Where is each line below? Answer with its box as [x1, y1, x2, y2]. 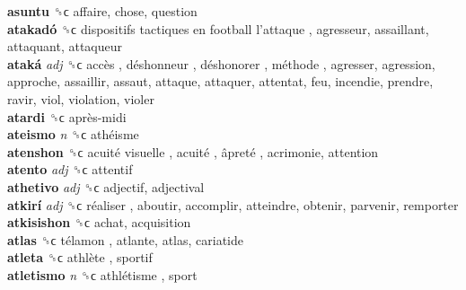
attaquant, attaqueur [7, 37, 123, 56]
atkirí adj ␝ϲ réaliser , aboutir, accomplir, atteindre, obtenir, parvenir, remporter [7, 195, 459, 214]
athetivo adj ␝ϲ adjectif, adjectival [7, 177, 205, 196]
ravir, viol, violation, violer [7, 89, 154, 108]
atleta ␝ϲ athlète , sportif [7, 248, 153, 267]
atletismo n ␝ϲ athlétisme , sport [7, 265, 198, 284]
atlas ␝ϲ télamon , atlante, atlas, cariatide [7, 230, 243, 249]
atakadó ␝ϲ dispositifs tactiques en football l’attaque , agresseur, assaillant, [7, 19, 429, 38]
